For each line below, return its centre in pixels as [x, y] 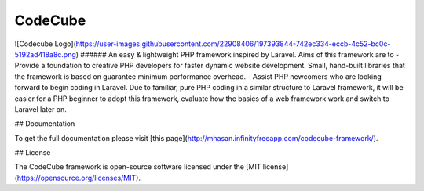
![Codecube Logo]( [45, 44]
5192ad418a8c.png [45, 54]
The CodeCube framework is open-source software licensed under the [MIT [138, 167]
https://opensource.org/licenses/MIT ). [79, 178]
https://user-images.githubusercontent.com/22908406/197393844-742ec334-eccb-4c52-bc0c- [233, 44]
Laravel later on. [40, 109]
